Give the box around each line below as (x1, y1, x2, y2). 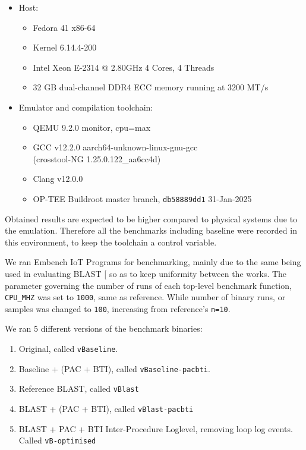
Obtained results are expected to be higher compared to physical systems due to (5, 212, 298, 225)
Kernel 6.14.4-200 (33, 41, 97, 54)
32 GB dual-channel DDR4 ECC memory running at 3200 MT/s (33, 81, 269, 93)
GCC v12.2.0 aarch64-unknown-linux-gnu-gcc (33, 141, 198, 153)
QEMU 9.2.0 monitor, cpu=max (33, 121, 151, 133)
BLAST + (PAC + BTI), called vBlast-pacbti (18, 402, 194, 415)
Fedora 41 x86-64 (33, 21, 96, 33)
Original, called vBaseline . (18, 342, 118, 355)
